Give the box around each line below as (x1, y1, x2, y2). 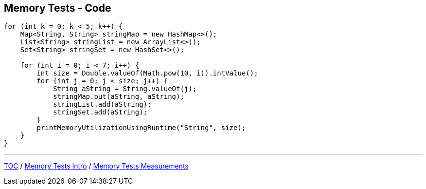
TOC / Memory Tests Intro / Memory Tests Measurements (4, 162, 189, 170)
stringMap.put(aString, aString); (53, 93, 184, 101)
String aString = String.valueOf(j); (53, 85, 197, 93)
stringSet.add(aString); (53, 108, 148, 116)
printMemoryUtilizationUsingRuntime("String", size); (36, 124, 246, 132)
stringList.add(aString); (53, 100, 152, 109)
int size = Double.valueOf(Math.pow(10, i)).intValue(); (36, 69, 258, 77)
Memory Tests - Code (4, 2, 111, 14)
